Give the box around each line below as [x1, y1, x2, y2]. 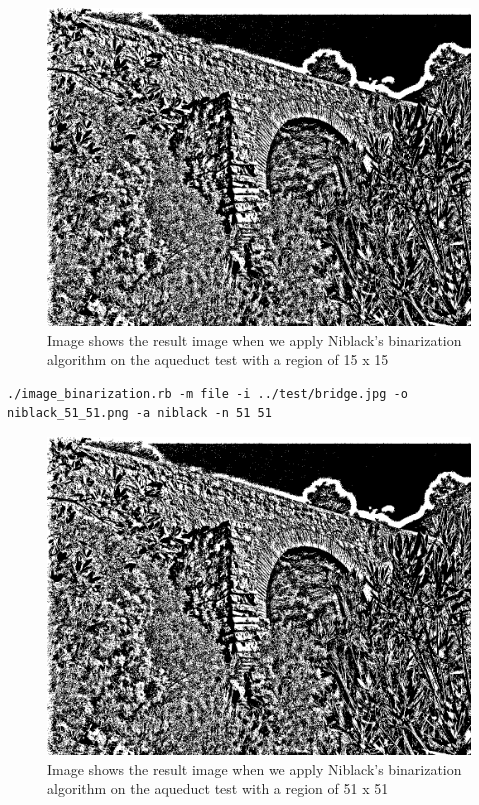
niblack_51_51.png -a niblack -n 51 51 [7, 406, 272, 421]
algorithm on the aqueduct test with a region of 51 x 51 [47, 778, 389, 799]
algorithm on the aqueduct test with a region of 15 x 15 [47, 349, 389, 370]
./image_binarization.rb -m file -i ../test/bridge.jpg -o [7, 386, 408, 401]
